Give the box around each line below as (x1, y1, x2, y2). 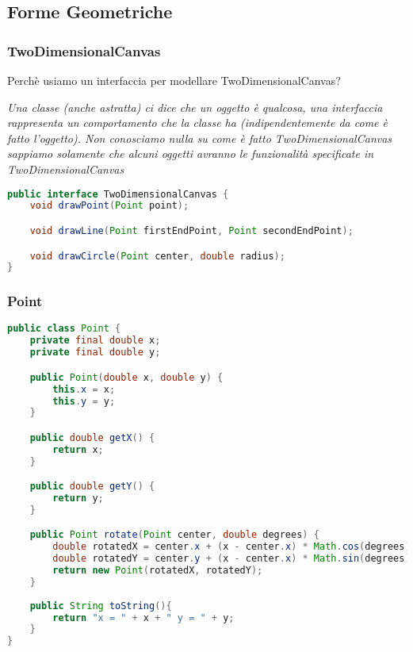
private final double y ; (29, 347, 161, 359)
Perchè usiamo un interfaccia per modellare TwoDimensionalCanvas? (7, 72, 341, 88)
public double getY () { (29, 481, 155, 493)
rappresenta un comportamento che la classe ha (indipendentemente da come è (7, 114, 388, 131)
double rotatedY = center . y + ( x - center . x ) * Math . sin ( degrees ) (52, 553, 411, 565)
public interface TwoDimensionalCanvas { (7, 188, 229, 200)
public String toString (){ (29, 600, 172, 612)
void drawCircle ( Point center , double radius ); (29, 250, 285, 262)
